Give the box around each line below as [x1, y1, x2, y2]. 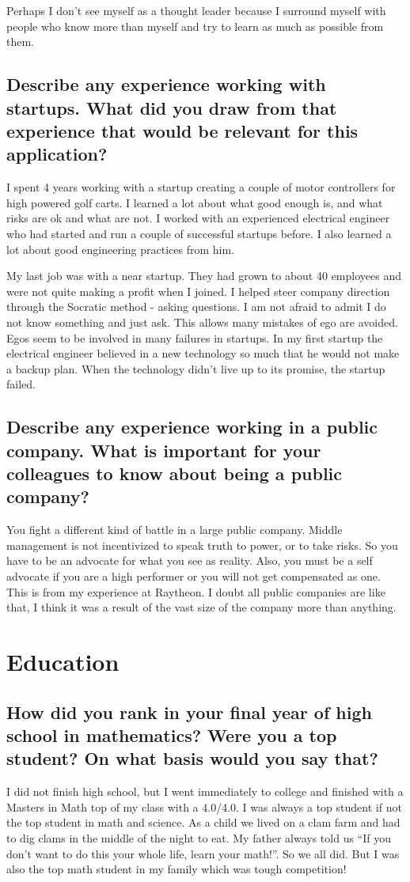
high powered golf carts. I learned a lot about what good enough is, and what [6, 194, 383, 210]
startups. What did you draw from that [6, 95, 337, 119]
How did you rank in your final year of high [6, 699, 372, 724]
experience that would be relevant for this [6, 118, 359, 142]
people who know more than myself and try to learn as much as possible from [6, 17, 384, 34]
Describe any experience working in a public [6, 415, 378, 439]
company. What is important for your [6, 437, 321, 462]
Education [6, 645, 120, 677]
